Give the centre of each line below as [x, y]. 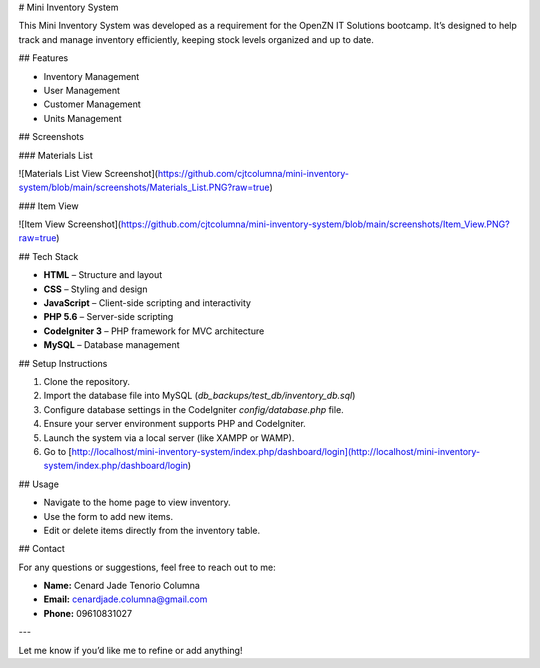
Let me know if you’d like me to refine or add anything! [130, 650]
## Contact [41, 549]
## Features [43, 58]
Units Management [82, 118]
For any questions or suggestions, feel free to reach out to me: [147, 567]
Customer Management [92, 104]
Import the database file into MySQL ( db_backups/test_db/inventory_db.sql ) [199, 396]
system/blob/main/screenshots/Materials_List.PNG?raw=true [144, 187]
